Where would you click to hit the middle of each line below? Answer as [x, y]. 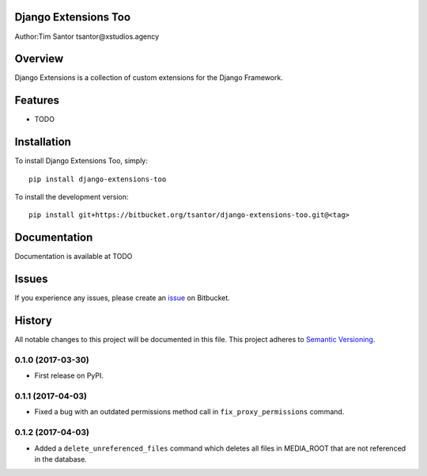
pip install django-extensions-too [98, 179]
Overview [39, 59]
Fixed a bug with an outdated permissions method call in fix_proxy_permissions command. [189, 412]
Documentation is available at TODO [74, 257]
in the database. [60, 459]
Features [37, 100]
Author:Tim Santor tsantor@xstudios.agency [87, 36]
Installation [43, 142]
